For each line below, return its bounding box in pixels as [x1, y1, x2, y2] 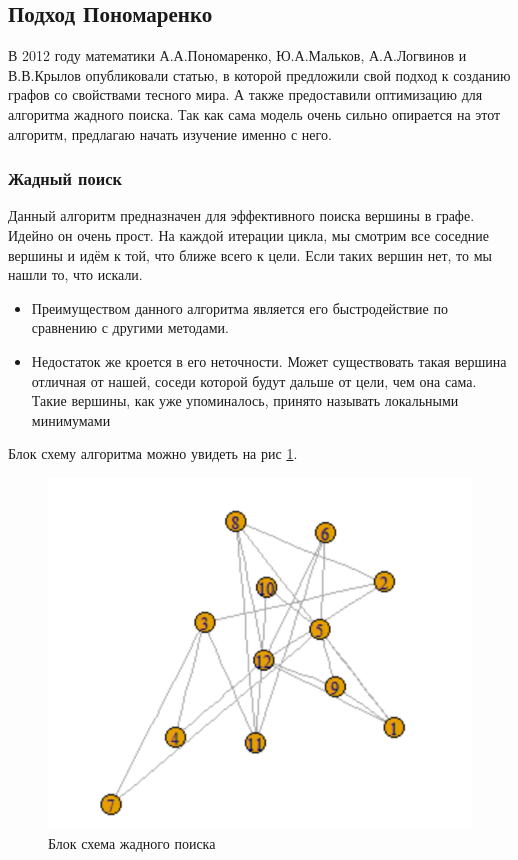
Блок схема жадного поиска [48, 832, 216, 853]
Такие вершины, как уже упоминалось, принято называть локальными [31, 390, 459, 411]
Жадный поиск [8, 166, 122, 191]
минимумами [31, 409, 111, 430]
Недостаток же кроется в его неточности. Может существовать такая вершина [31, 350, 507, 371]
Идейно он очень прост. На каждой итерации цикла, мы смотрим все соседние [8, 224, 490, 245]
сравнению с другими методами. [31, 317, 229, 338]
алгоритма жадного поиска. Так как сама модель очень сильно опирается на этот [8, 103, 501, 124]
